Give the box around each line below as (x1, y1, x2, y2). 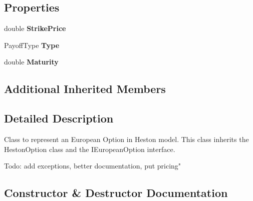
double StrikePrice (4, 23, 66, 33)
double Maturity (4, 56, 59, 67)
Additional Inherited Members (4, 81, 166, 96)
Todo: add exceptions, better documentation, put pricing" (4, 160, 181, 171)
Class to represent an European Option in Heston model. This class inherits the (4, 133, 249, 144)
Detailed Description (4, 110, 114, 126)
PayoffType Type (4, 39, 60, 50)
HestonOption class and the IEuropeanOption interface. (4, 143, 175, 154)
